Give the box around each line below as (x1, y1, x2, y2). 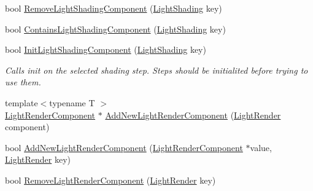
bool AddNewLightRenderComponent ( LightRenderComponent (5, 141, 243, 154)
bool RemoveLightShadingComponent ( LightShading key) (5, 2, 222, 14)
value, (250, 141, 272, 154)
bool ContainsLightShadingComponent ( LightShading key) (5, 22, 226, 35)
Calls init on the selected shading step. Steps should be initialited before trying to (5, 63, 308, 76)
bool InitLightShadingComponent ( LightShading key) (5, 43, 206, 56)
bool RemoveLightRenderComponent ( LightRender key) (5, 173, 216, 186)
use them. (5, 76, 41, 88)
